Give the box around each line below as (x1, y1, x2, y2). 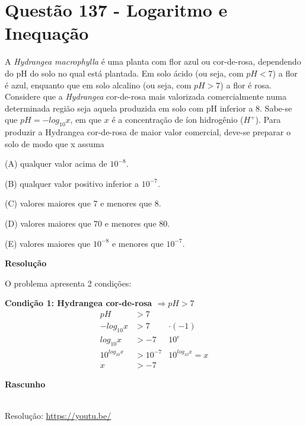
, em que (70, 113, 102, 126)
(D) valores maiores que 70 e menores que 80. (5, 217, 170, 230)
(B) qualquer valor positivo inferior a (5, 177, 139, 189)
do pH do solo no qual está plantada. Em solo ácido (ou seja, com (5, 66, 244, 79)
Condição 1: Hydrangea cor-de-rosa (5, 297, 152, 309)
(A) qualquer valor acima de (5, 157, 107, 170)
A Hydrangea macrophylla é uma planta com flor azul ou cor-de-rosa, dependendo (5, 55, 301, 68)
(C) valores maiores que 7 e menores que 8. (5, 197, 161, 209)
